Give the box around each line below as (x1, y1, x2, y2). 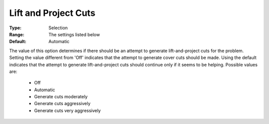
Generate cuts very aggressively (34, 107, 101, 114)
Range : (9, 31, 24, 37)
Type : (9, 25, 22, 31)
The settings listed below (48, 31, 100, 37)
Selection (48, 25, 68, 31)
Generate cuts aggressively (34, 101, 91, 107)
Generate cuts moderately (34, 94, 88, 100)
